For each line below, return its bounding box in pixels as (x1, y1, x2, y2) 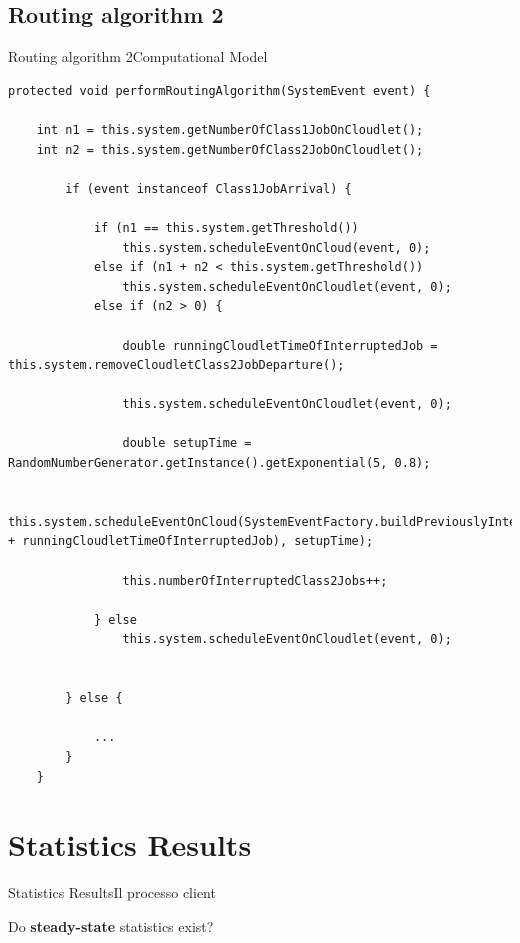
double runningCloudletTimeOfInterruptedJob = (122, 338, 438, 353)
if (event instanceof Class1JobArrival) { (65, 181, 352, 196)
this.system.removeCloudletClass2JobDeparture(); (8, 358, 345, 373)
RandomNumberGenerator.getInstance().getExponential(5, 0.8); (8, 456, 431, 471)
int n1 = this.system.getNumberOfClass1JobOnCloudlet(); (36, 122, 424, 137)
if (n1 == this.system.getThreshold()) (93, 220, 359, 235)
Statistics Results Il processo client (8, 882, 216, 903)
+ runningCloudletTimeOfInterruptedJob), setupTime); (8, 534, 374, 549)
